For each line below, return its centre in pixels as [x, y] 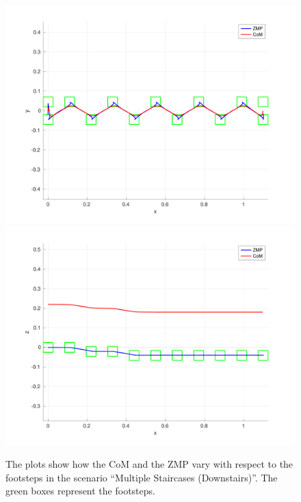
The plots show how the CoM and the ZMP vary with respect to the [149, 464]
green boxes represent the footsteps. [80, 491]
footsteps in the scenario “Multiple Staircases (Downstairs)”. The [142, 477]
